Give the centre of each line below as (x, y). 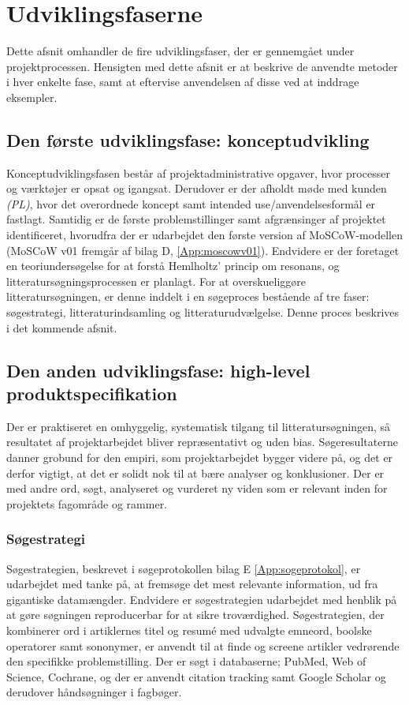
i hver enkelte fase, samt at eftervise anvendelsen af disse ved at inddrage (183, 82)
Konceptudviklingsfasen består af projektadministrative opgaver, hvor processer (198, 172)
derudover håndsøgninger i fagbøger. (94, 692)
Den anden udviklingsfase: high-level (158, 370)
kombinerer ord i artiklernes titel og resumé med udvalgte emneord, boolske (189, 630)
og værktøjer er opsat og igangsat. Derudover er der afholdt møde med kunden (197, 188)
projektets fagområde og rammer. (87, 503)
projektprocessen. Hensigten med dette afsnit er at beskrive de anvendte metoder (202, 66)
